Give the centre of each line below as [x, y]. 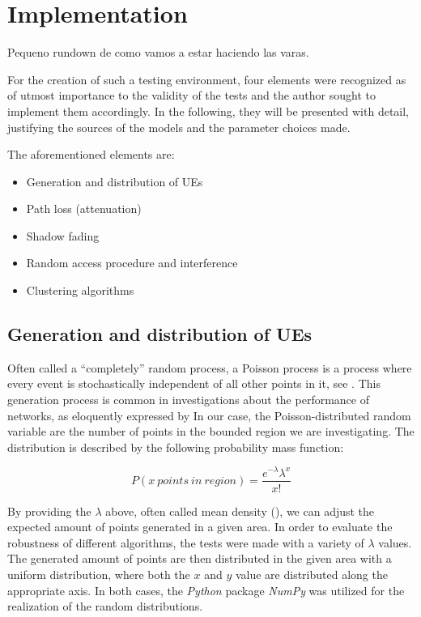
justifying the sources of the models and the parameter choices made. [179, 127]
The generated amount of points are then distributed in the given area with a [200, 558]
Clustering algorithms [80, 290]
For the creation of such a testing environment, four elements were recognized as [207, 79]
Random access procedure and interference [132, 263]
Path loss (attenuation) [84, 209]
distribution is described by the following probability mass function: [176, 447]
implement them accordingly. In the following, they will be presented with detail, [208, 111]
